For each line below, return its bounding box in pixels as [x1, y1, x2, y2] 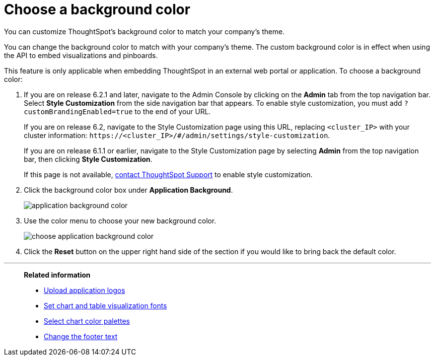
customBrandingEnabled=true [24, 107, 133, 116]
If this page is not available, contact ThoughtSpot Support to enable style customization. [24, 170, 313, 179]
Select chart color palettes [44, 316, 130, 325]
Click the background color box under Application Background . [24, 185, 233, 194]
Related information [24, 270, 91, 279]
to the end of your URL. [135, 107, 211, 116]
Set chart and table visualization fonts [44, 301, 167, 310]
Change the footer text [44, 332, 118, 341]
